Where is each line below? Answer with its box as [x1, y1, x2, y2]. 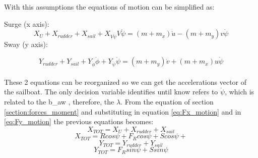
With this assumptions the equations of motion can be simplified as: [4, 2, 215, 12]
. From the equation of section [120, 96, 214, 107]
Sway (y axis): [4, 39, 48, 49]
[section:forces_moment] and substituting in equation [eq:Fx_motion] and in [4, 106, 241, 117]
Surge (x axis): [4, 18, 49, 29]
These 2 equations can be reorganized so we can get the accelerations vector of [4, 76, 247, 87]
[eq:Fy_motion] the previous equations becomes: [4, 116, 154, 127]
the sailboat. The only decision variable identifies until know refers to [4, 86, 218, 97]
